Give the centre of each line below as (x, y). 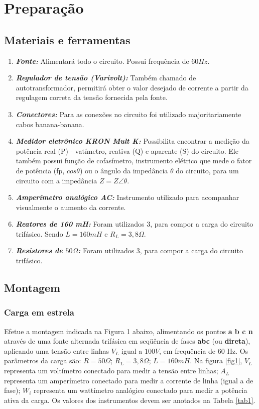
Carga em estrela (39, 312)
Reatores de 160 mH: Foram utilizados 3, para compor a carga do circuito (135, 224)
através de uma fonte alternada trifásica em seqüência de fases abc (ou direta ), (127, 341)
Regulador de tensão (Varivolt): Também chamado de (106, 78)
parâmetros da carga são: (43, 361)
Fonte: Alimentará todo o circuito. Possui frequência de (102, 61)
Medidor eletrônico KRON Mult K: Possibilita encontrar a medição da (133, 141)
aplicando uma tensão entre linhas (57, 350)
